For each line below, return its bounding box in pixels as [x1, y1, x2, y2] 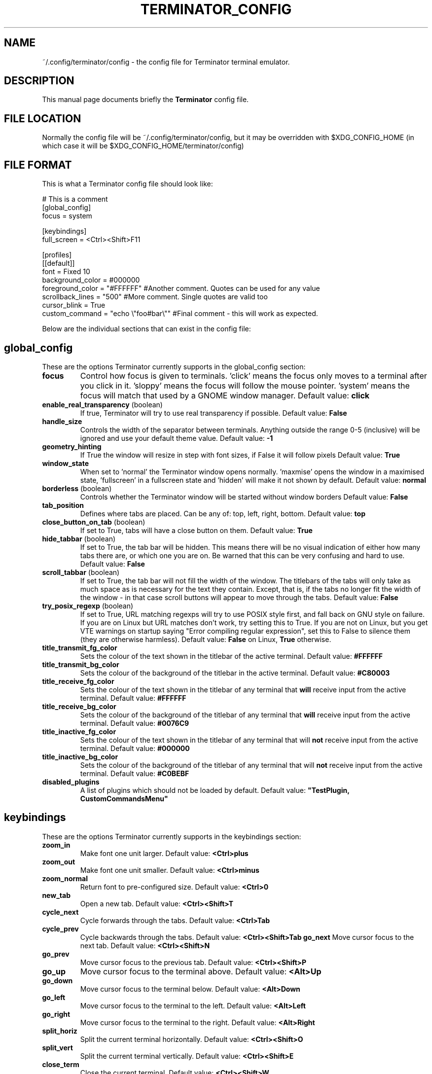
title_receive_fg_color [42, 677, 114, 685]
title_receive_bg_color [42, 702, 116, 711]
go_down [42, 976, 73, 985]
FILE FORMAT [4, 158, 72, 171]
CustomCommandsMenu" [80, 794, 168, 803]
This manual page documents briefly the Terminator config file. [42, 95, 249, 104]
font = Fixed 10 [42, 267, 90, 276]
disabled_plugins [42, 777, 100, 786]
